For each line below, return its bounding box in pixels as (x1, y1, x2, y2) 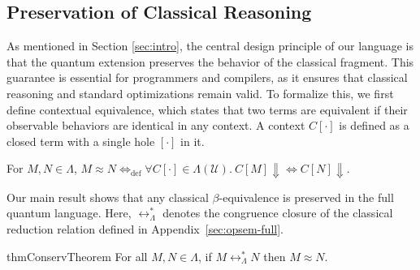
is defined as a (339, 117, 409, 134)
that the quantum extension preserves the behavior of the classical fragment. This (6, 53, 414, 70)
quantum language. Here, (6, 204, 132, 221)
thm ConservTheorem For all (6, 247, 148, 264)
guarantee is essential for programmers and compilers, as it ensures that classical (6, 69, 408, 86)
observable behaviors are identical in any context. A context (6, 117, 305, 134)
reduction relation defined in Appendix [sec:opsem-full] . (6, 221, 284, 238)
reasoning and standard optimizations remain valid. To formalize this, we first (6, 84, 394, 101)
